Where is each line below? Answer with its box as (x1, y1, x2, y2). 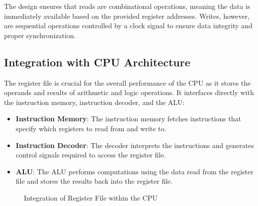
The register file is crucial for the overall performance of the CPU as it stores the (4, 77, 251, 88)
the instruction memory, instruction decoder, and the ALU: (4, 97, 185, 107)
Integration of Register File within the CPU (24, 192, 158, 203)
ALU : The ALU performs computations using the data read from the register (15, 166, 254, 176)
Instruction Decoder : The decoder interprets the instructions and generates (15, 140, 254, 150)
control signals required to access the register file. (15, 150, 166, 160)
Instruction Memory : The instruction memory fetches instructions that (15, 113, 241, 124)
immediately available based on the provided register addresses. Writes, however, (4, 10, 250, 21)
